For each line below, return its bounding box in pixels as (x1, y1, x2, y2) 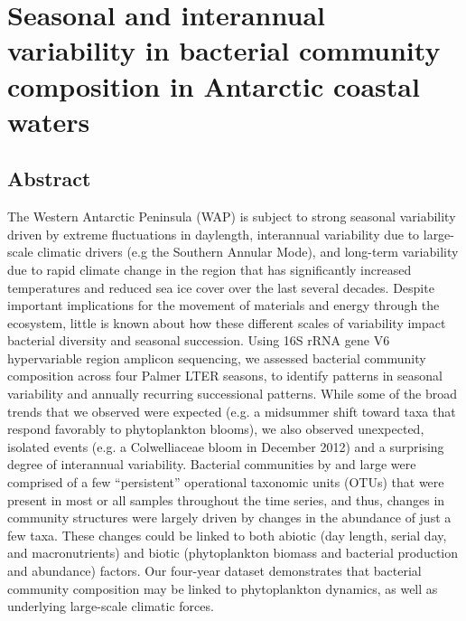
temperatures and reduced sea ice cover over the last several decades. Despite (7, 278, 434, 296)
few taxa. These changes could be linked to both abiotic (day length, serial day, (7, 525, 447, 544)
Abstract (7, 165, 91, 193)
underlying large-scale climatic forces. (7, 597, 214, 616)
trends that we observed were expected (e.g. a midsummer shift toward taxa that (7, 401, 456, 420)
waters (7, 102, 90, 139)
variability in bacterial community (7, 32, 441, 69)
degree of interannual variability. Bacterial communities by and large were (7, 455, 416, 474)
